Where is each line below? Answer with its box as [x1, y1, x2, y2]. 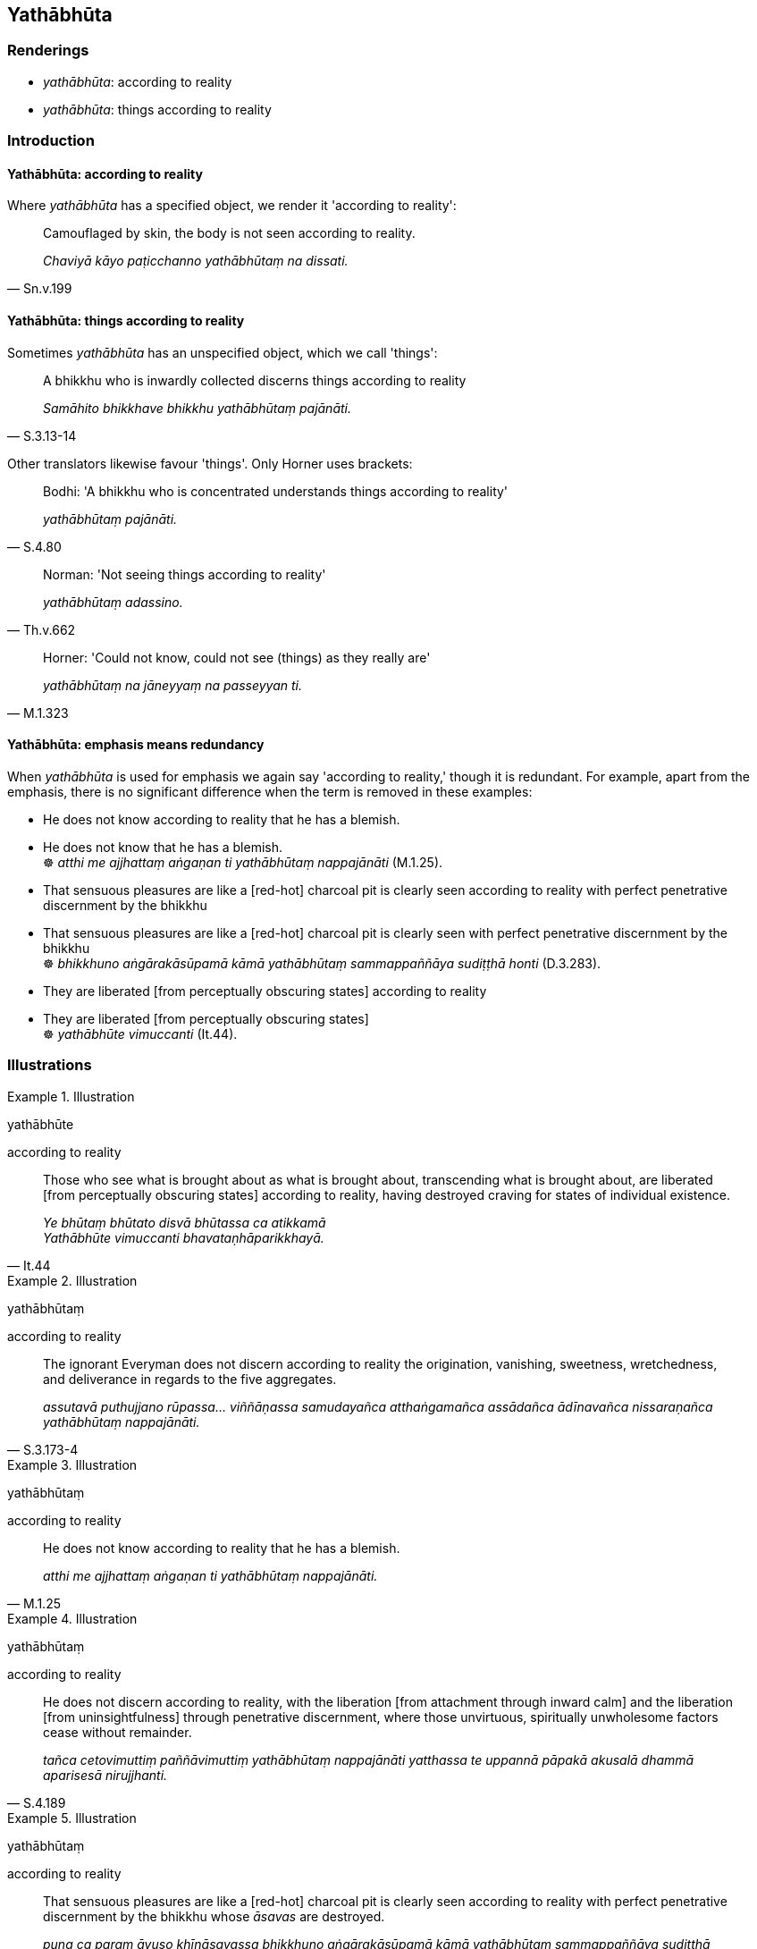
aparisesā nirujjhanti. [43, 1767, 168, 1783]
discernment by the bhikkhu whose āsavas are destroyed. [43, 1908, 385, 1924]
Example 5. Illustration [7, 1810, 137, 1826]
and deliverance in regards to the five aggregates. [43, 1371, 337, 1387]
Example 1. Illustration [7, 1088, 135, 1104]
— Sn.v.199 [7, 281, 72, 297]
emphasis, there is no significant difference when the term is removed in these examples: [7, 783, 533, 799]
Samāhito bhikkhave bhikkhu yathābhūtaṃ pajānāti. [43, 400, 352, 416]
